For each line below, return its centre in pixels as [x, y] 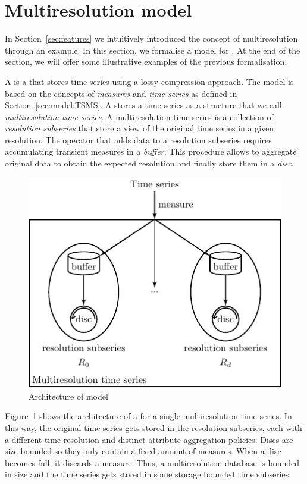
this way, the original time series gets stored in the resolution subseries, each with [153, 427]
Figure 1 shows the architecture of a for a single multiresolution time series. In [148, 416]
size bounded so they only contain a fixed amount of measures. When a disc [143, 451]
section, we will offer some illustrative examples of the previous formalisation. [146, 62]
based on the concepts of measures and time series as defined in [121, 93]
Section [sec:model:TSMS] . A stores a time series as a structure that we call [143, 105]
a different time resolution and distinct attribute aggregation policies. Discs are [149, 439]
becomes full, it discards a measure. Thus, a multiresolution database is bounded [152, 462]
